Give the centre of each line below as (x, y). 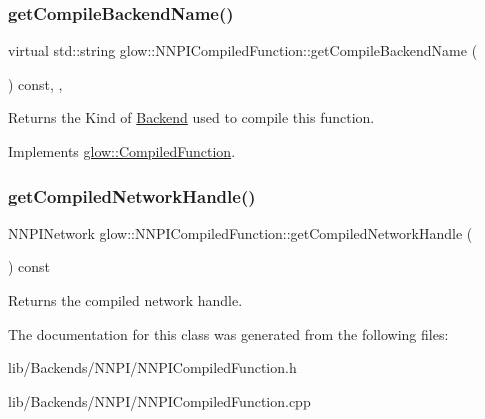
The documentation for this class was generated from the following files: (228, 333)
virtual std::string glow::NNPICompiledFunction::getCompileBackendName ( (243, 50)
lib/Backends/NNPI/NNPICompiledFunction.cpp (159, 400)
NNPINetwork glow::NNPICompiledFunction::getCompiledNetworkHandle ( (240, 232)
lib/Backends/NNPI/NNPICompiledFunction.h (152, 367)
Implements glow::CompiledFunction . (122, 151)
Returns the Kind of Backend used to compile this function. (191, 117)
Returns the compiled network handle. (125, 300)
